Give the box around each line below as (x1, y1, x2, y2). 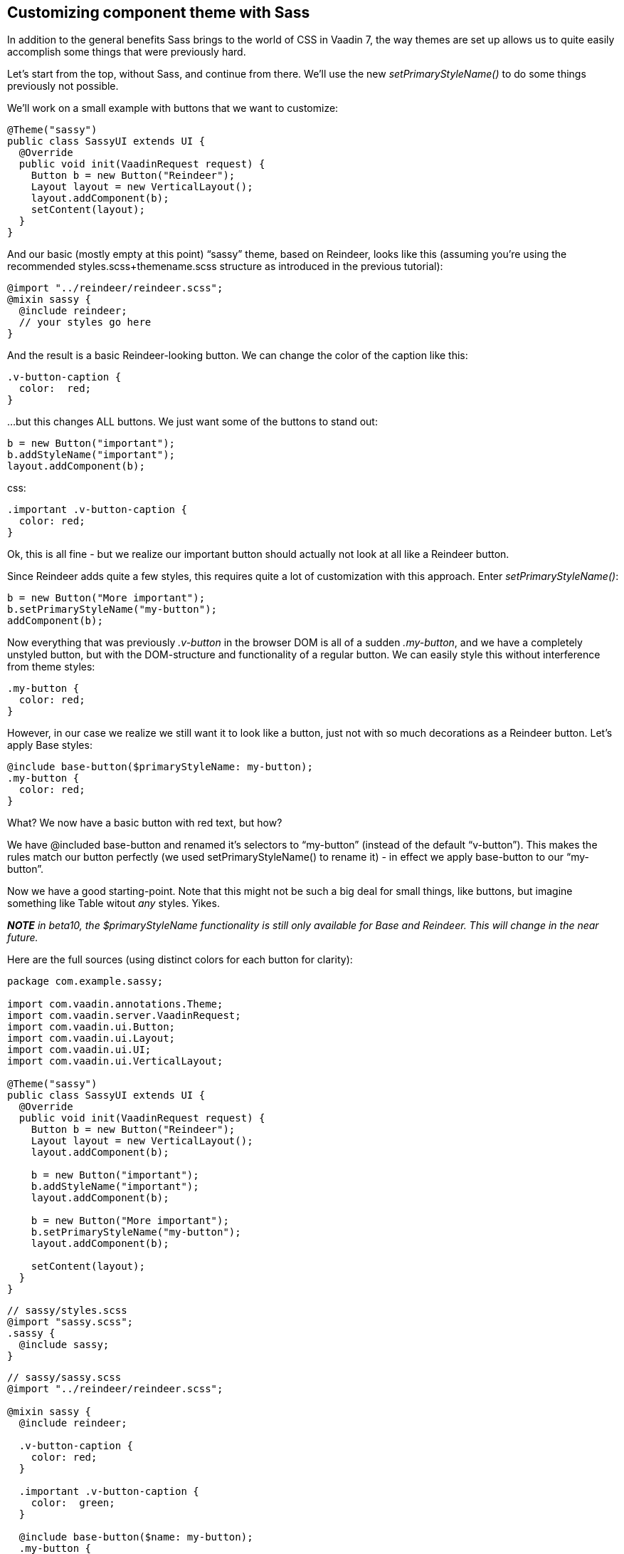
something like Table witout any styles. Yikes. (7, 897, 220, 910)
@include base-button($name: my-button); (18, 1531, 253, 1543)
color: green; (31, 1497, 115, 1509)
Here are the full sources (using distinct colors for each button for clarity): (7, 953, 353, 966)
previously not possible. (7, 80, 119, 93)
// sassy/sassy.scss (7, 1372, 122, 1384)
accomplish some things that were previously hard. (7, 46, 246, 58)
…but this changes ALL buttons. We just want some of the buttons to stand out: (7, 415, 378, 428)
